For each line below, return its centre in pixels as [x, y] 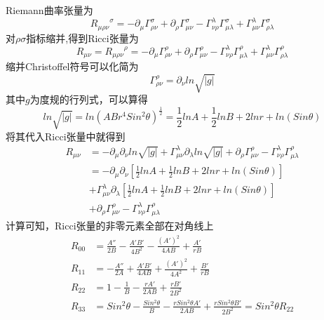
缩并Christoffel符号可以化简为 [72, 66]
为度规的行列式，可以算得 [89, 99]
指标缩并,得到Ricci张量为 [82, 38]
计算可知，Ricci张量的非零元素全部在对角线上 [110, 226]
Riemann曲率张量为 [49, 10]
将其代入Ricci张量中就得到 [66, 136]
